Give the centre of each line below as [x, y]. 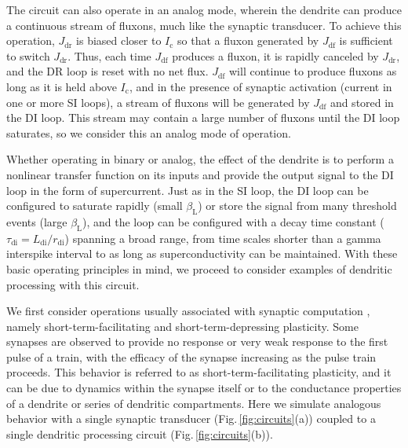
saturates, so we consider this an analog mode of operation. [149, 132]
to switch [28, 55]
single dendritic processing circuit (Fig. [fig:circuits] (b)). [140, 433]
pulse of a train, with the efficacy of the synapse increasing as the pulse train [191, 356]
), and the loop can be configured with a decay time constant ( [233, 221]
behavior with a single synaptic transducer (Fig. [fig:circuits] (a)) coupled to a [191, 419]
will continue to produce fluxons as [313, 71]
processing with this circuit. [73, 284]
